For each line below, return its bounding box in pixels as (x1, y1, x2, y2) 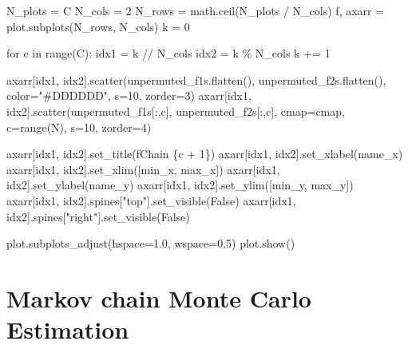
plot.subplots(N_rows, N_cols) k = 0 (6, 18, 190, 34)
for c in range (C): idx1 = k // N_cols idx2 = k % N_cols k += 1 (6, 45, 331, 61)
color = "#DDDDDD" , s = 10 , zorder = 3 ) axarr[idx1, (6, 87, 252, 104)
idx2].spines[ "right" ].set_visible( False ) (6, 208, 190, 224)
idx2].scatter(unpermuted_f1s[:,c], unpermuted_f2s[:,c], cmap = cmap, (6, 102, 345, 119)
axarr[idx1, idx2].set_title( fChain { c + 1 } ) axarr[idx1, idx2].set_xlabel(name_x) (6, 145, 403, 162)
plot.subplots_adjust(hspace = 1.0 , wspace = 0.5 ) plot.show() (6, 235, 295, 252)
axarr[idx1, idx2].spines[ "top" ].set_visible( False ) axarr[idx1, (6, 192, 296, 208)
